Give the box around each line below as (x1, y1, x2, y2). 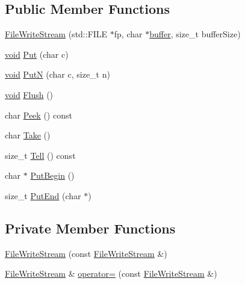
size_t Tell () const (5, 149, 76, 161)
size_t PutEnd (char (5, 189, 81, 202)
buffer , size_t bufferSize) (149, 28, 241, 40)
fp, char (114, 28, 143, 40)
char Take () (5, 129, 51, 141)
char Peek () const (5, 108, 72, 121)
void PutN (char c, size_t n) (5, 68, 110, 81)
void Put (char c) (5, 48, 69, 60)
